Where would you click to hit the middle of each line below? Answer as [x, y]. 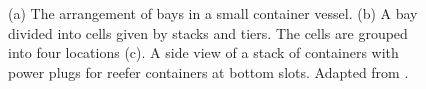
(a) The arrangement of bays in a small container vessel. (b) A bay [213, 13]
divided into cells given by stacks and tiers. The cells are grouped [208, 32]
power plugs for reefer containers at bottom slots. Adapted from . [208, 71]
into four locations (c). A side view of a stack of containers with [203, 52]
